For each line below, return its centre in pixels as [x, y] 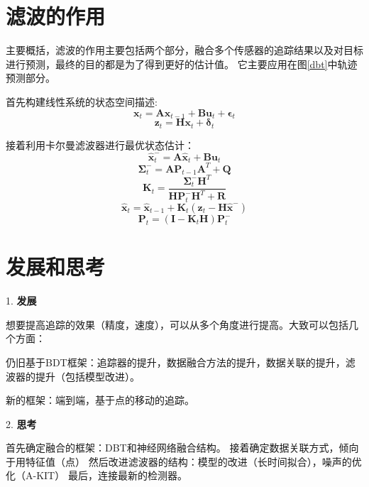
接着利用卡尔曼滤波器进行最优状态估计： [100, 144]
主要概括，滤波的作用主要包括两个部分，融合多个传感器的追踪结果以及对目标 [184, 50]
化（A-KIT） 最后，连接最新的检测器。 [97, 475]
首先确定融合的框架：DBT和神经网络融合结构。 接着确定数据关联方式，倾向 [182, 448]
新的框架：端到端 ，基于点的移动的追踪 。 [100, 400]
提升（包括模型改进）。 [87, 376]
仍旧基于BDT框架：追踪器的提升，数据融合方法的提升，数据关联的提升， [176, 362]
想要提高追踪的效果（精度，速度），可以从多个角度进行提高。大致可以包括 [177, 324]
